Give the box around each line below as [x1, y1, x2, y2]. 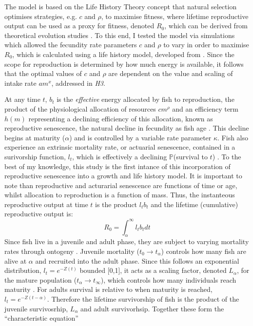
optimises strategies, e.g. [4, 11, 77, 21]
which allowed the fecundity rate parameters [4, 39, 137, 50]
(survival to [173, 151, 208, 161]
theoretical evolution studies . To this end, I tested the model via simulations [4, 30, 235, 40]
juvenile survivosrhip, [4, 303, 68, 313]
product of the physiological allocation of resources [4, 103, 156, 114]
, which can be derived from [164, 20, 248, 31]
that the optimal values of [4, 68, 82, 78]
